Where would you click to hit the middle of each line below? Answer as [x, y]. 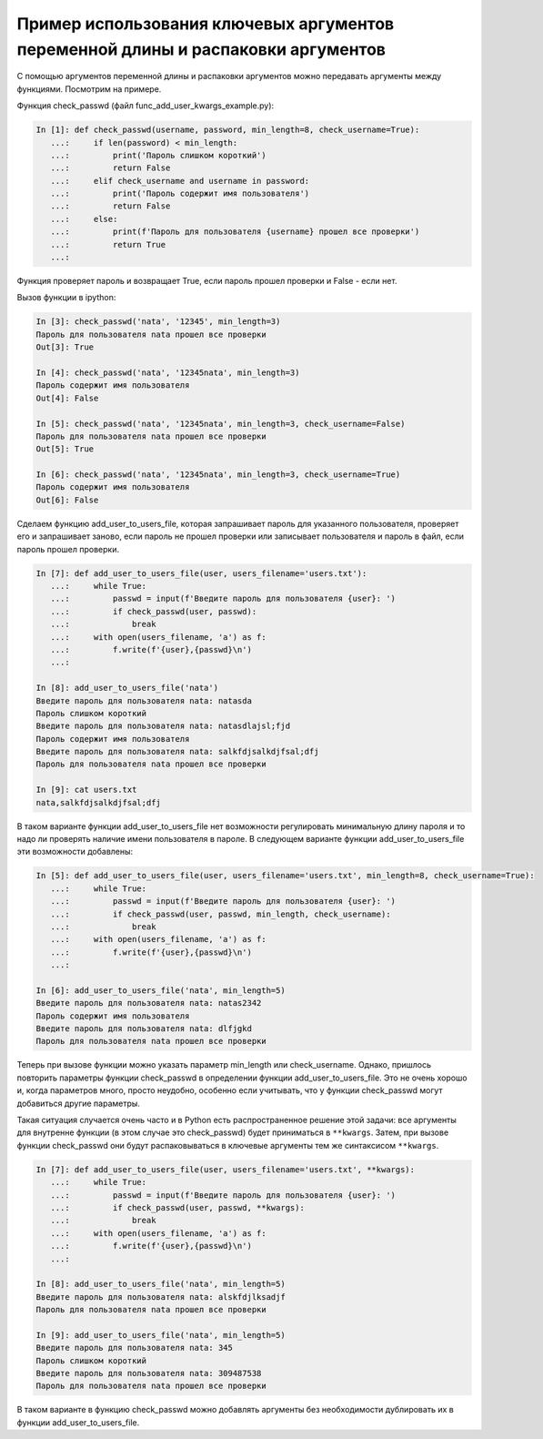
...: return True [108, 244]
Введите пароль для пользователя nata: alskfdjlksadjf [161, 1297]
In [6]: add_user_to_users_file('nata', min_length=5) [161, 990]
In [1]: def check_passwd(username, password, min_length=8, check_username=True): [228, 130]
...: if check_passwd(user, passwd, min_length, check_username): [221, 914]
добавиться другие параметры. [79, 1103]
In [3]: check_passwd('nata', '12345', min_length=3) [158, 322]
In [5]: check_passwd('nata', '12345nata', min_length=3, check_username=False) [221, 424]
